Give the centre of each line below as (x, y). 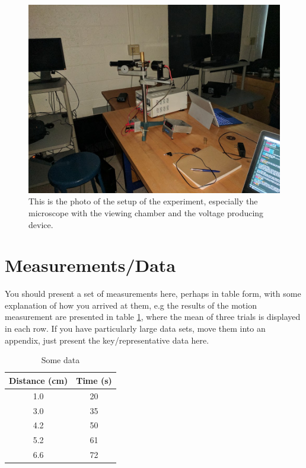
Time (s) (94, 380)
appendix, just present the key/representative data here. (107, 340)
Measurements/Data (90, 265)
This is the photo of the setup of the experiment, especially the (143, 201)
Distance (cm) (39, 380)
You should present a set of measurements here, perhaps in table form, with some (153, 294)
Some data (60, 360)
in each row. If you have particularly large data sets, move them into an (135, 328)
